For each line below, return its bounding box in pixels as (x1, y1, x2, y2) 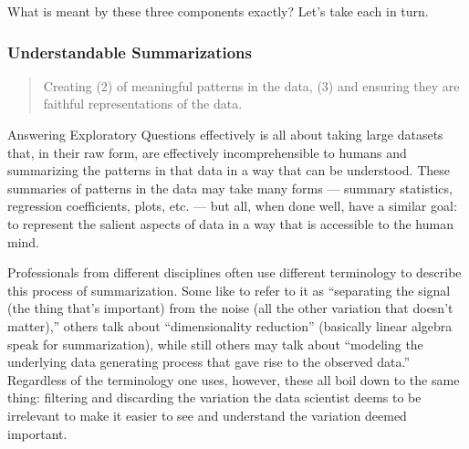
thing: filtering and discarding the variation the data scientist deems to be (7, 388, 422, 407)
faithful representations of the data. (43, 94, 243, 113)
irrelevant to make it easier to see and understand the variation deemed (7, 405, 407, 424)
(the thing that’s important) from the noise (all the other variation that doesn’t (7, 298, 453, 318)
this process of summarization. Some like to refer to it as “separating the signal (7, 280, 451, 299)
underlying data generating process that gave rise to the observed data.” (7, 352, 411, 371)
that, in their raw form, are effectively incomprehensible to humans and (7, 142, 407, 162)
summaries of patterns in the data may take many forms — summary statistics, (7, 178, 453, 197)
